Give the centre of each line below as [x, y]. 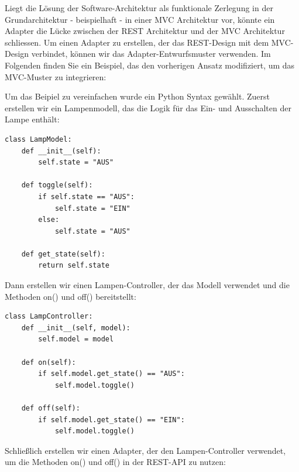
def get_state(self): [63, 254]
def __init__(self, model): [76, 328]
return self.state [74, 266]
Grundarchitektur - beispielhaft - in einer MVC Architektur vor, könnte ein [140, 19]
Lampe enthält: [32, 119]
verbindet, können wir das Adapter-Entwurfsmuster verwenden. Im [151, 54]
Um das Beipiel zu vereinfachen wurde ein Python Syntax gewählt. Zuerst [137, 96]
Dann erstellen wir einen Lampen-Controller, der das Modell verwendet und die [147, 285]
